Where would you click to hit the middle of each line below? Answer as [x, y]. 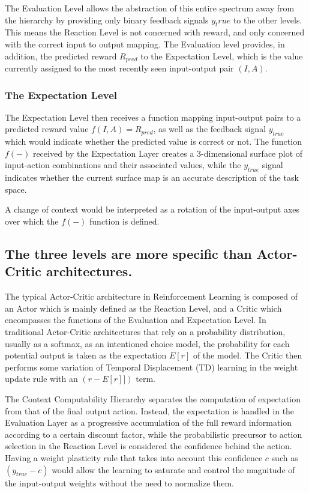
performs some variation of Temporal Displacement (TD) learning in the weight [151, 367]
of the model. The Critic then [247, 355]
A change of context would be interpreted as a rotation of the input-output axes [152, 209]
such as [285, 457]
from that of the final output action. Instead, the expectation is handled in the [150, 410]
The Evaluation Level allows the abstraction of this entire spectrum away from [150, 8]
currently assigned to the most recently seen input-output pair [119, 68]
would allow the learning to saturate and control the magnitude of [173, 469]
